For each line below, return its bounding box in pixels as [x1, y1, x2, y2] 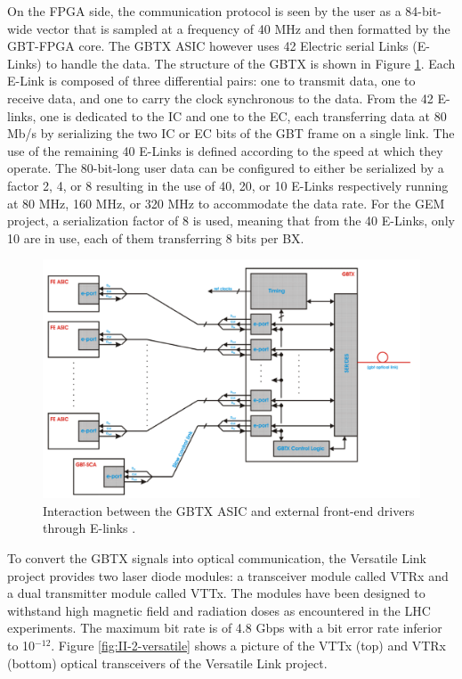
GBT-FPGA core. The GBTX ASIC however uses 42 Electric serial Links [7, 37, 409, 55]
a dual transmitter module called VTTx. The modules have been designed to [7, 584, 426, 602]
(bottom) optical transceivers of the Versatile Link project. [7, 653, 328, 672]
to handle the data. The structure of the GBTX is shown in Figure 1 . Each [45, 53, 456, 72]
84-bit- [405, 2, 442, 20]
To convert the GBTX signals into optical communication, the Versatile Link [7, 548, 426, 567]
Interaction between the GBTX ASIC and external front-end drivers [43, 501, 415, 519]
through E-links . [43, 519, 136, 537]
